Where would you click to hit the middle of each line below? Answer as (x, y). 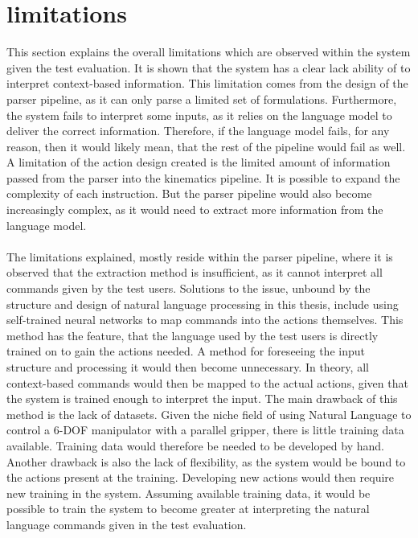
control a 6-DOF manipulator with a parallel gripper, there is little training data (205, 430)
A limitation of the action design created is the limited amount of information (199, 162)
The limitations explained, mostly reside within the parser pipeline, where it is (200, 256)
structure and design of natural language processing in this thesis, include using (203, 304)
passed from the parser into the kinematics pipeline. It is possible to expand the (203, 177)
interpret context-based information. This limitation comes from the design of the (207, 83)
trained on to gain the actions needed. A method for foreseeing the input (186, 351)
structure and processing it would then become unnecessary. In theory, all (188, 367)
